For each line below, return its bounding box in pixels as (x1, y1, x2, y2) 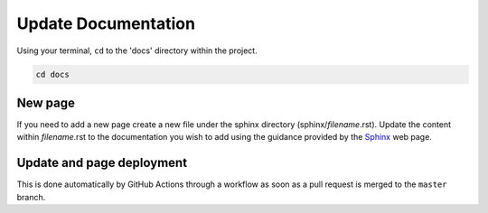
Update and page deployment (16, 155, 188, 171)
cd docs (35, 69, 70, 79)
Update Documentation (16, 14, 196, 33)
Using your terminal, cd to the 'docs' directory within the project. (16, 45, 258, 56)
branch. (16, 191, 46, 202)
